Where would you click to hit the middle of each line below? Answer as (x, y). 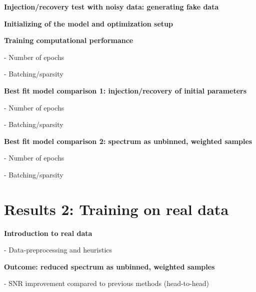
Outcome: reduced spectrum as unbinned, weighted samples (109, 266)
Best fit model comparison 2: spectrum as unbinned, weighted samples (128, 141)
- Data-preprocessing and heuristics (58, 250)
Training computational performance (69, 40)
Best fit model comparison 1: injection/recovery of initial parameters (125, 90)
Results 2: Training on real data (116, 209)
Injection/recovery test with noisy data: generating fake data (111, 6)
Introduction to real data (48, 233)
